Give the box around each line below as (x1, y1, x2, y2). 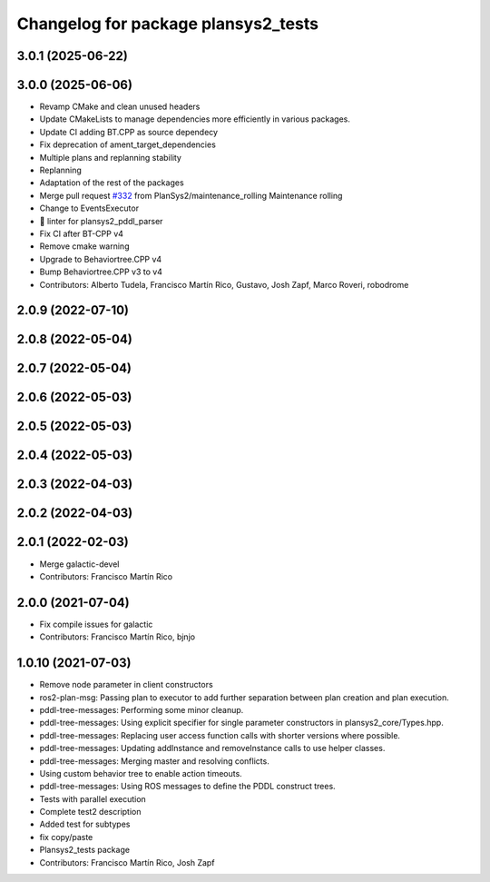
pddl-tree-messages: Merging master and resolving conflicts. (39, 755, 269, 767)
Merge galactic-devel (39, 559, 120, 570)
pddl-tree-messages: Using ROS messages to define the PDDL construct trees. (39, 781, 336, 792)
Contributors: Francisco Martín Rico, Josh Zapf (39, 857, 215, 867)
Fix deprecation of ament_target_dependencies (39, 139, 217, 150)
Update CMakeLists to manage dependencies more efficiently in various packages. (39, 114, 351, 124)
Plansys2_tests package (39, 845, 131, 856)
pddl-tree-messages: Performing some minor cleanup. (39, 704, 244, 715)
